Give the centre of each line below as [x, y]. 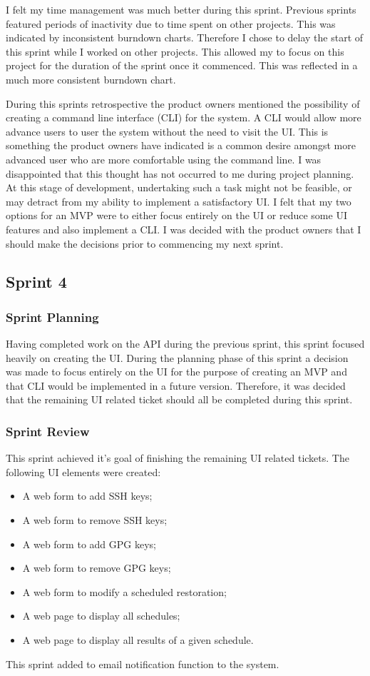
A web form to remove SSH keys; [95, 520]
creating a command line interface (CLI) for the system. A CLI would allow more [184, 117]
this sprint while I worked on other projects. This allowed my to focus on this [175, 51]
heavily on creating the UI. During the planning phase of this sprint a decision [177, 357]
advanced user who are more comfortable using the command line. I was [164, 159]
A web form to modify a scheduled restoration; [124, 591]
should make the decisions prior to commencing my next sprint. [145, 243]
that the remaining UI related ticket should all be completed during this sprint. [179, 399]
